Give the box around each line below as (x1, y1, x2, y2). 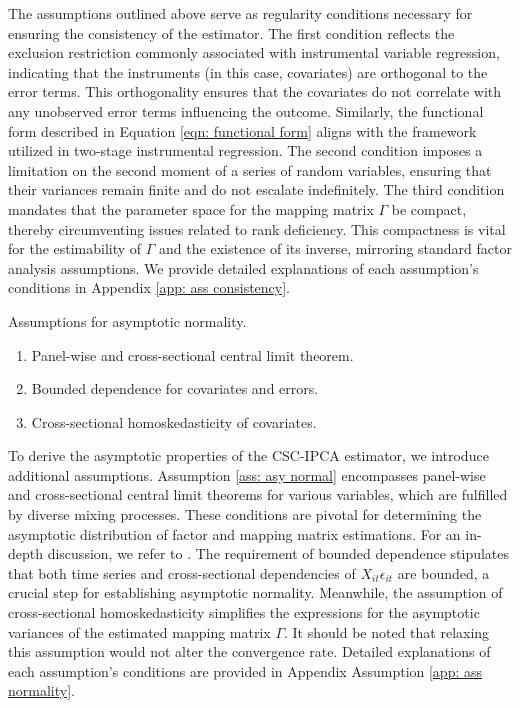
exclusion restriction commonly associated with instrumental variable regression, (8, 42, 500, 63)
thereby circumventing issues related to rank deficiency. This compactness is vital (8, 218, 506, 239)
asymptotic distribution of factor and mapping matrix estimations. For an (8, 523, 461, 544)
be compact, (391, 198, 467, 219)
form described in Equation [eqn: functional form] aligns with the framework (8, 120, 477, 141)
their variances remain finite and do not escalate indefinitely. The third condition (8, 179, 505, 200)
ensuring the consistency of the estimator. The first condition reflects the (8, 22, 455, 43)
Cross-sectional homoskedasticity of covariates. (31, 411, 317, 432)
